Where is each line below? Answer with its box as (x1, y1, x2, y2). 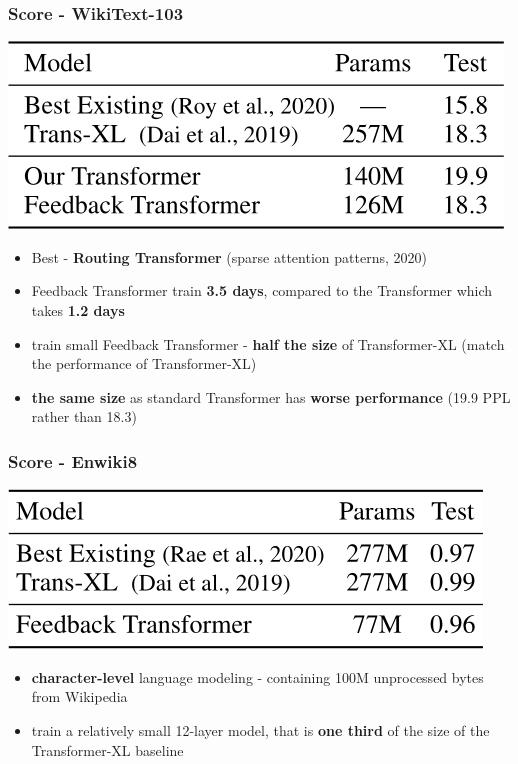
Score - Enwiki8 (8, 448, 138, 473)
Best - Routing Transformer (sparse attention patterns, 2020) (31, 246, 427, 267)
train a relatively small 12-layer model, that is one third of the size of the (31, 719, 490, 740)
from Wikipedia (31, 686, 128, 707)
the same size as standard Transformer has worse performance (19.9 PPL (31, 386, 511, 407)
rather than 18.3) (31, 406, 137, 427)
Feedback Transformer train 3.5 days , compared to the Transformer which (31, 280, 493, 301)
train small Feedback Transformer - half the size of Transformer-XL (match (31, 333, 505, 354)
